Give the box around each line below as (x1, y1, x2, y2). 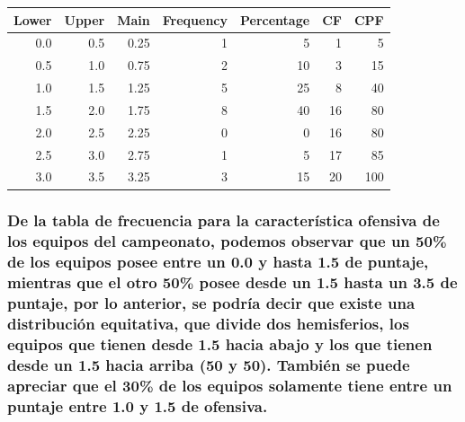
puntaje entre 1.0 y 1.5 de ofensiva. (7, 394, 268, 417)
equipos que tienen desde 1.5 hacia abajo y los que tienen (7, 332, 433, 355)
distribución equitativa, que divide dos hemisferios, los (7, 312, 409, 335)
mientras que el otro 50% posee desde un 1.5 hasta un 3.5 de (7, 271, 458, 294)
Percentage (240, 10, 310, 29)
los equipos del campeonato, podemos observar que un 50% (7, 230, 447, 252)
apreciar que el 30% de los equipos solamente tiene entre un (7, 374, 452, 396)
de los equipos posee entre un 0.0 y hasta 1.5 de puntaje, (7, 251, 429, 273)
